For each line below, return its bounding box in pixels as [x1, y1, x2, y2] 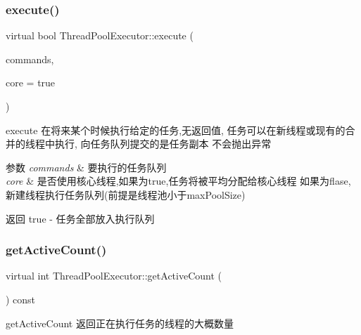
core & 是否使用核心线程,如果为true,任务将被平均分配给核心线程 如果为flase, [6, 173, 351, 188]
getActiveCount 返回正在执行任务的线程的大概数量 [6, 315, 234, 330]
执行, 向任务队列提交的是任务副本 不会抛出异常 [54, 136, 272, 151]
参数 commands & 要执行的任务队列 [6, 159, 167, 174]
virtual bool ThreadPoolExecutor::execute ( [6, 28, 194, 43]
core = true [6, 75, 56, 90]
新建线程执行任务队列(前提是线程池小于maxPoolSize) [6, 187, 246, 202]
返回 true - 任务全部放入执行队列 [6, 211, 155, 225]
